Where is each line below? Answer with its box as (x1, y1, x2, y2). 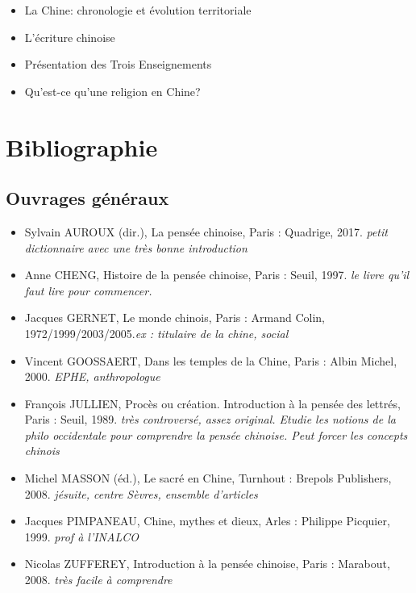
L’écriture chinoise (24, 28, 115, 45)
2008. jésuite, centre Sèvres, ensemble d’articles (24, 485, 258, 502)
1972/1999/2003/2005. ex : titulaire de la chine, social (24, 324, 289, 341)
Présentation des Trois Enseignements (24, 56, 212, 73)
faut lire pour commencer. (24, 282, 152, 299)
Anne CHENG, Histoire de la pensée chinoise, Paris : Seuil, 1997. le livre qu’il (24, 266, 410, 283)
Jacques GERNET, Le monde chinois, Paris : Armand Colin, (24, 309, 325, 326)
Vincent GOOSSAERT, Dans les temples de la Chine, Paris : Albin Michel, (24, 352, 397, 369)
